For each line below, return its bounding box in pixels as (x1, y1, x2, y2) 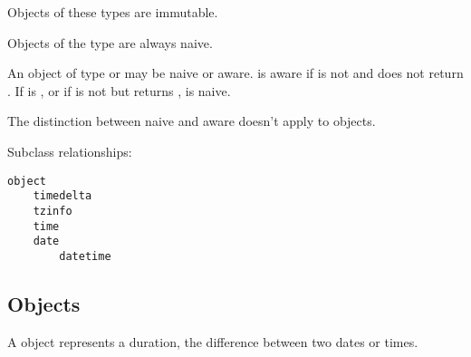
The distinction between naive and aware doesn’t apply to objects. (7, 111, 376, 130)
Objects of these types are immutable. (7, 3, 218, 21)
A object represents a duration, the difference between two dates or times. (7, 332, 418, 351)
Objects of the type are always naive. (7, 33, 213, 52)
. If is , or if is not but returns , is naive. (7, 81, 231, 100)
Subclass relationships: (7, 141, 132, 160)
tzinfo (33, 204, 72, 217)
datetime (59, 249, 111, 263)
